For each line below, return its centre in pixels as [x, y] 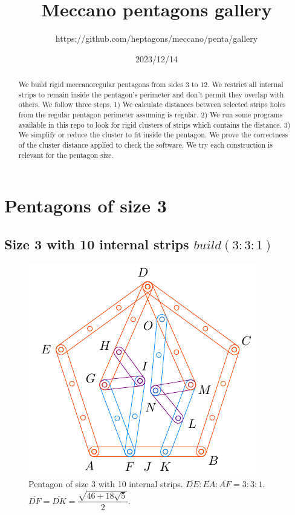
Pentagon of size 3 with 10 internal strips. [106, 484]
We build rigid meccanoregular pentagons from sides [101, 84]
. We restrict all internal [245, 84]
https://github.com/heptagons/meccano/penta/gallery [157, 38]
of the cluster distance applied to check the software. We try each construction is [146, 145]
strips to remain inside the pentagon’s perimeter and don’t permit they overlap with [151, 94]
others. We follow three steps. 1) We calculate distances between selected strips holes [152, 104]
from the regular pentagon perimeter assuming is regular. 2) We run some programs [151, 115]
